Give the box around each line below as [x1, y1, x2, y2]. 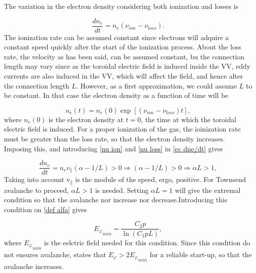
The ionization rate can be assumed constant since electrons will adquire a [4, 32, 229, 42]
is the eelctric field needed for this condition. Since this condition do [44, 237, 250, 247]
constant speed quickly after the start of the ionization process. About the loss [4, 42, 241, 52]
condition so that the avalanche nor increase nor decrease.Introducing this [4, 194, 227, 205]
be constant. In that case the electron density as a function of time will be [4, 90, 228, 100]
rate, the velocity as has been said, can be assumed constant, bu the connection [4, 51, 245, 61]
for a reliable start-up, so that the [149, 249, 252, 259]
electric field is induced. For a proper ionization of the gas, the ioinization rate [4, 124, 241, 134]
